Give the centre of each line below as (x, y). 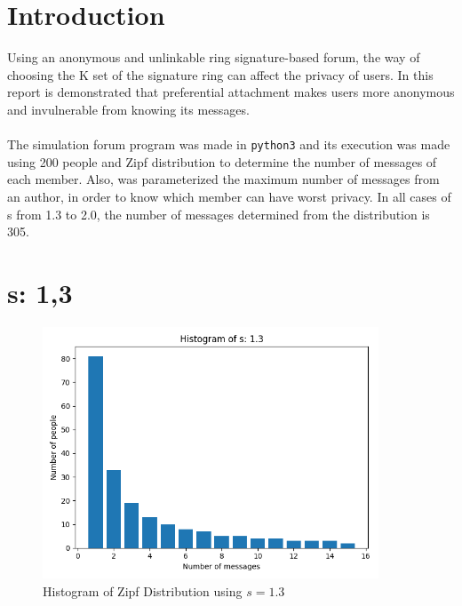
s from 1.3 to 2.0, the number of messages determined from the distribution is (219, 214)
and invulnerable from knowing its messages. (128, 109)
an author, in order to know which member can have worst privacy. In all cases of (229, 196)
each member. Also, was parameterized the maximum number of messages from (223, 179)
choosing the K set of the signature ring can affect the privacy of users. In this (220, 74)
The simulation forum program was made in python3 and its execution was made (229, 144)
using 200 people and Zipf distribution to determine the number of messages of (222, 161)
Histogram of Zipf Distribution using (143, 590)
